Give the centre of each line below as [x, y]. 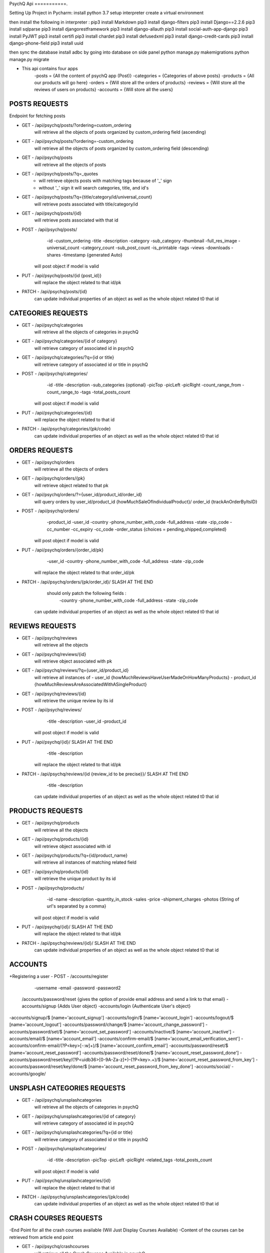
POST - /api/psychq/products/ [53, 888]
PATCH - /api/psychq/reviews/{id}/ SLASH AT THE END [79, 943]
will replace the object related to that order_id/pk [84, 573]
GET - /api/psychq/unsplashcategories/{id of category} [79, 1116]
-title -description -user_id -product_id [86, 721]
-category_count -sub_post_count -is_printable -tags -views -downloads [155, 248]
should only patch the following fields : [87, 593]
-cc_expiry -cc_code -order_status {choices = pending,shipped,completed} [149, 529]
